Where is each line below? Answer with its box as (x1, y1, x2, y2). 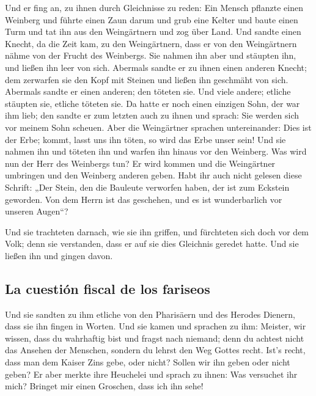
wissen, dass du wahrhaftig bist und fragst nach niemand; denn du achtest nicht (5, 331, 304, 344)
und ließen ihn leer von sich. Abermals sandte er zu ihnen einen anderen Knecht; (5, 61, 307, 73)
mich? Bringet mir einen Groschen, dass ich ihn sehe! (5, 380, 204, 392)
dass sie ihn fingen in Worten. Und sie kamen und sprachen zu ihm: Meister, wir (5, 320, 306, 332)
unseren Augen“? (5, 205, 68, 218)
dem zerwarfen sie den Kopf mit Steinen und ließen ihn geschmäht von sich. (5, 73, 288, 86)
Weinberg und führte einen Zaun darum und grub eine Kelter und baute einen (5, 13, 298, 26)
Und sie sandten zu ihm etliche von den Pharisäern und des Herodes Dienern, (5, 307, 295, 320)
